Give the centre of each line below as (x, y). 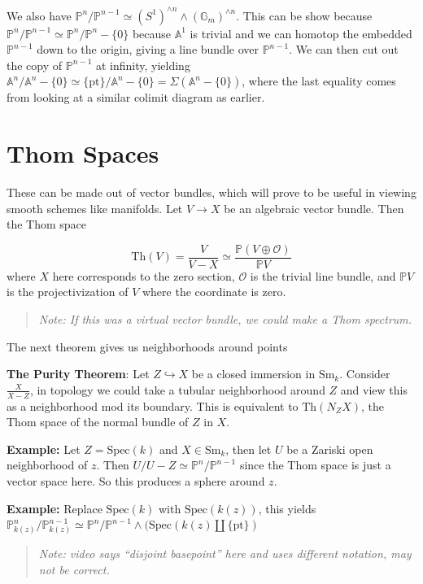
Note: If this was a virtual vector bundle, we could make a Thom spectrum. (225, 319)
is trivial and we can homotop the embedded (301, 33)
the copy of (35, 65)
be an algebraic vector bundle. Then (314, 208)
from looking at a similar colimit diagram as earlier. (136, 97)
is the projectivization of (68, 292)
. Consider (365, 374)
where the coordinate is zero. (214, 292)
